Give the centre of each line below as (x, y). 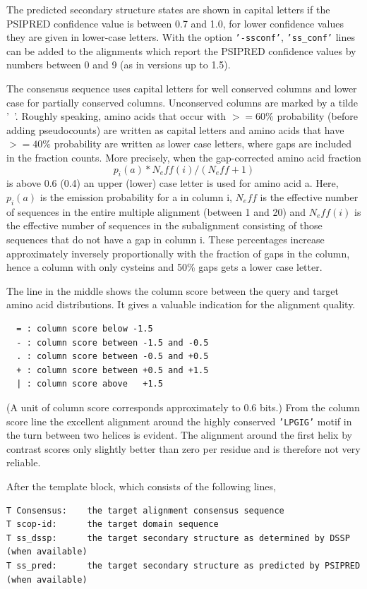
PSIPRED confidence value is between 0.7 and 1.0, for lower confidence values (175, 23)
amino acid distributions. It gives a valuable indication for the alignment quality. (181, 304)
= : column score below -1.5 (85, 328)
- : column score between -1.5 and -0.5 (113, 342)
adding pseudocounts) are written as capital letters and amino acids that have (175, 129)
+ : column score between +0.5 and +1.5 (113, 370)
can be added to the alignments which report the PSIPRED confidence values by (181, 50)
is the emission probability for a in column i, (136, 196)
